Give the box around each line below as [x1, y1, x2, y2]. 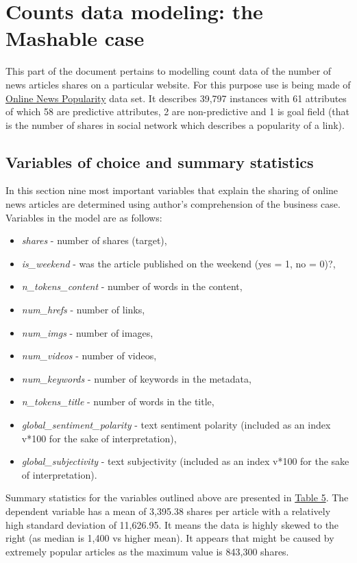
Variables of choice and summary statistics [5, 151, 314, 172]
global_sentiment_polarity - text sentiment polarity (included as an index [21, 418, 331, 432]
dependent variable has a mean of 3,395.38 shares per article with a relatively [5, 503, 331, 518]
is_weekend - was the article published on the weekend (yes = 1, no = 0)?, [21, 256, 336, 270]
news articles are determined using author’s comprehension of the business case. [5, 197, 341, 211]
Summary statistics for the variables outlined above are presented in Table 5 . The [5, 490, 349, 505]
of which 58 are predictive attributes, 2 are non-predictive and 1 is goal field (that [5, 104, 350, 119]
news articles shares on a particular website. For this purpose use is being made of [5, 77, 351, 91]
